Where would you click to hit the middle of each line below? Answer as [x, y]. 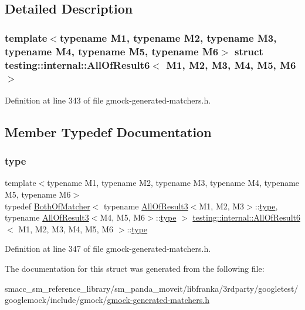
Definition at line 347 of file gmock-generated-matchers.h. [108, 249]
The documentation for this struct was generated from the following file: [135, 268]
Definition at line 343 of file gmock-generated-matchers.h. [108, 100]
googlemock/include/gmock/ [56, 300]
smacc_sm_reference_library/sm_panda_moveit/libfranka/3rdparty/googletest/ [152, 288]
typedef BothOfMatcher [48, 206]
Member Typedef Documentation [108, 131]
